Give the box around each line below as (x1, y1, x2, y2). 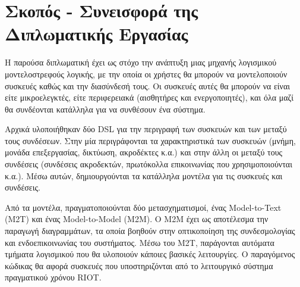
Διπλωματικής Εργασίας (5, 21, 188, 46)
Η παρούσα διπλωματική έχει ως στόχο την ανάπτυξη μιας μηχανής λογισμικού (5, 56, 277, 68)
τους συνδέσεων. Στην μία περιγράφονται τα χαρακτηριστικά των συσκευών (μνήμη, (5, 134, 296, 146)
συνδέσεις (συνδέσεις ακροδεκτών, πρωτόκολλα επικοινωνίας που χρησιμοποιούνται (5, 158, 292, 170)
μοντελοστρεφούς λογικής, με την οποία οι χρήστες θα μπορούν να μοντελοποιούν (5, 67, 288, 80)
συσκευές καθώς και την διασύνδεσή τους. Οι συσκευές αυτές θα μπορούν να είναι (5, 79, 290, 92)
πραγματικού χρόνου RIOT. (5, 271, 102, 283)
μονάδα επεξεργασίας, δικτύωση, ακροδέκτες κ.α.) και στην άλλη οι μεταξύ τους (5, 146, 283, 158)
